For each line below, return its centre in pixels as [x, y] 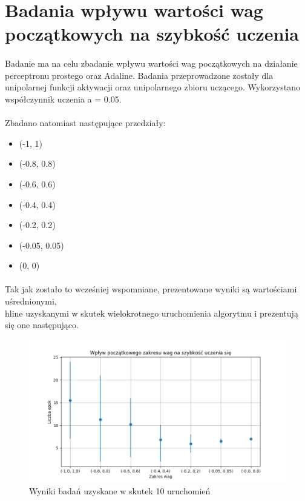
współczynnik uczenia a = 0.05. [63, 99]
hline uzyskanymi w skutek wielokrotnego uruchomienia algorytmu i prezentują [152, 313]
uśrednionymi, [31, 301]
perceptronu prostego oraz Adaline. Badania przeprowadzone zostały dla [139, 75]
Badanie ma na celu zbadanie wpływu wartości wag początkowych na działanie [151, 63]
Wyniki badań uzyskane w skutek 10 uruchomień [120, 490]
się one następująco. [42, 325]
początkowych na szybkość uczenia [152, 34]
